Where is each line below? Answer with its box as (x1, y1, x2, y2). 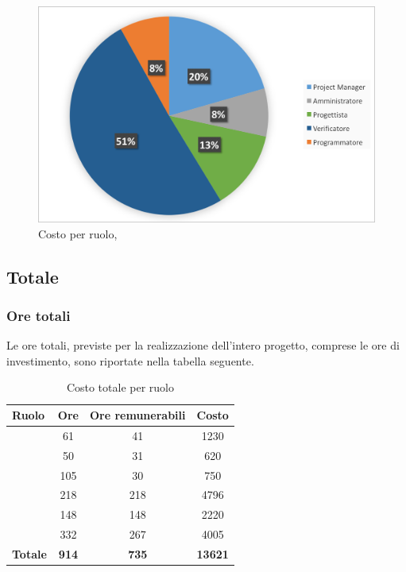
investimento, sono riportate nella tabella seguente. (6, 352, 254, 369)
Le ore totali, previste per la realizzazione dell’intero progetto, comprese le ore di (6, 337, 400, 354)
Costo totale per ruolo (66, 379, 174, 396)
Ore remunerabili (89, 407, 186, 423)
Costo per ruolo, (38, 225, 118, 242)
